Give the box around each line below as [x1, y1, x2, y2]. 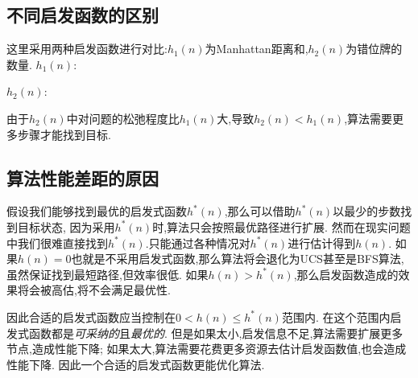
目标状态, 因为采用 [17, 218, 115, 235]
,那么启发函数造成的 [293, 265, 399, 282]
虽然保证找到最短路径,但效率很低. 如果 [6, 265, 209, 282]
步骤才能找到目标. [17, 125, 111, 142]
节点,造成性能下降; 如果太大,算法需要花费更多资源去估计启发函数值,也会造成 [6, 340, 407, 357]
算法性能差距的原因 [6, 165, 159, 190]
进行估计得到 [288, 234, 356, 251]
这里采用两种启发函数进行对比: [6, 40, 168, 57]
